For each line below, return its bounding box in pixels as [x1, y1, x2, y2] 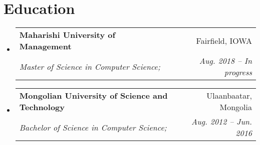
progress [224, 66, 252, 78]
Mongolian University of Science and [19, 90, 168, 102]
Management [19, 40, 72, 52]
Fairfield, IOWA [196, 34, 252, 46]
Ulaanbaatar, [206, 90, 252, 102]
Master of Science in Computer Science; [19, 60, 160, 72]
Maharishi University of [19, 29, 116, 41]
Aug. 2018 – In [199, 55, 252, 67]
